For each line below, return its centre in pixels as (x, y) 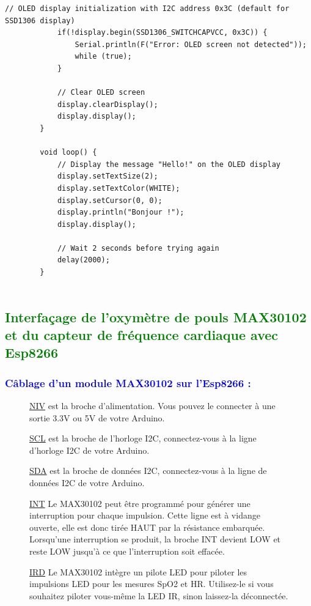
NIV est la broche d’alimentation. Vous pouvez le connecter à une (152, 406)
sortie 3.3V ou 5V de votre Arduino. (97, 417)
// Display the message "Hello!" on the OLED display (169, 164)
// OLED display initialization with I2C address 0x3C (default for (147, 9)
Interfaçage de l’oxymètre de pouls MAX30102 (156, 316)
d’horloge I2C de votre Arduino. (90, 450)
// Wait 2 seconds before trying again (138, 248)
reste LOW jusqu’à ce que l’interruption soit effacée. (127, 551)
